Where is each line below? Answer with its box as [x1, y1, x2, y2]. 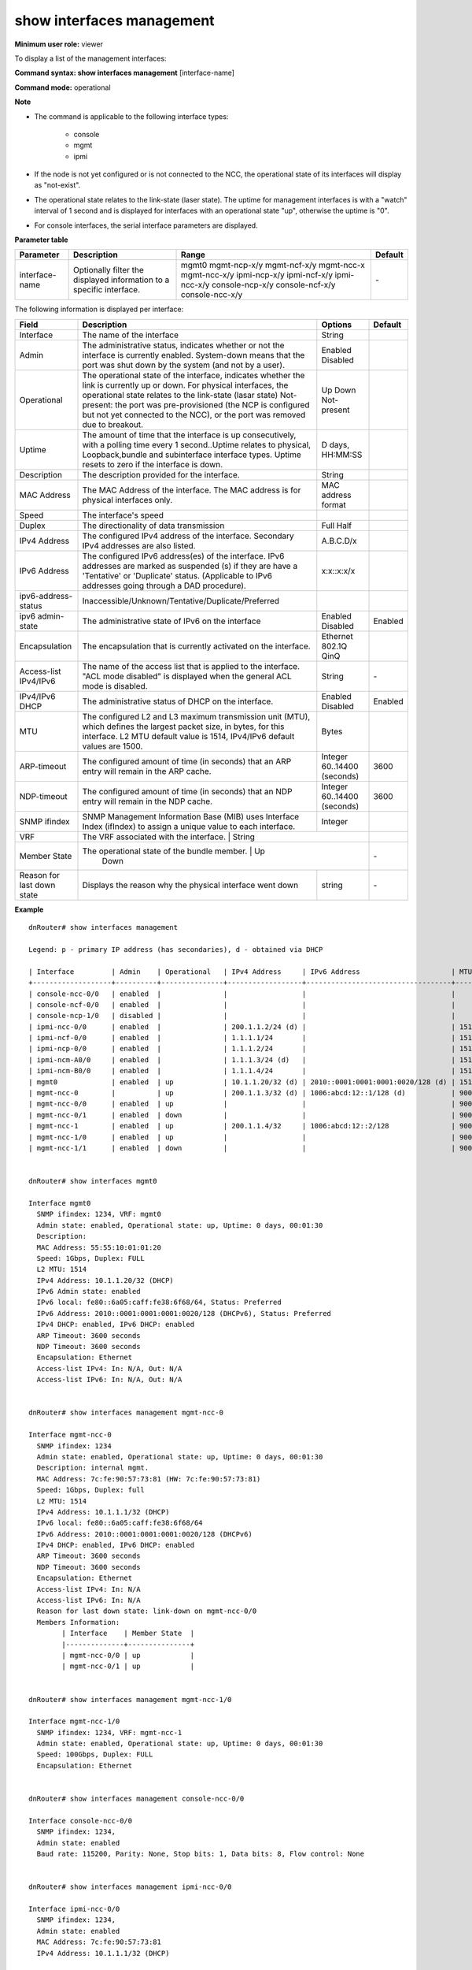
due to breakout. [82, 418, 144, 429]
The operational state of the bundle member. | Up [82, 846, 265, 857]
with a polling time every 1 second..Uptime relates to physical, [82, 439, 311, 450]
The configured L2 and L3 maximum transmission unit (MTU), [82, 711, 311, 722]
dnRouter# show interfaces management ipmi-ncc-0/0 [28, 1883, 232, 1891]
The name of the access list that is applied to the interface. [82, 660, 301, 671]
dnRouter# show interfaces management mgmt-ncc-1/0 [28, 1695, 232, 1704]
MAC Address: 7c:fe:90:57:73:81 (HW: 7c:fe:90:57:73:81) [36, 1474, 261, 1483]
